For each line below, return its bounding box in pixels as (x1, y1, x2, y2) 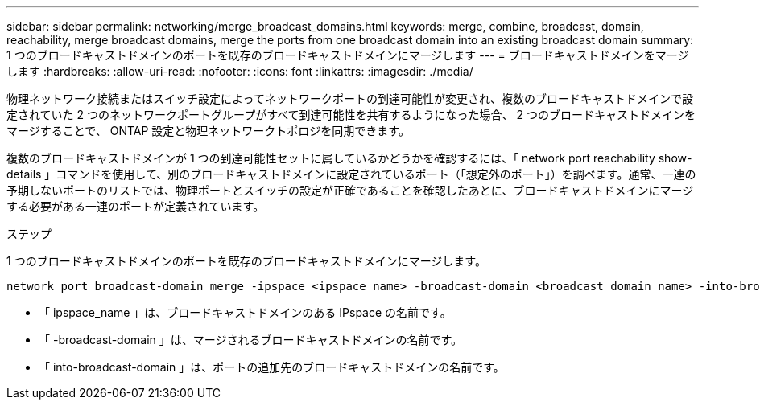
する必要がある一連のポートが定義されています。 (6, 199, 265, 213)
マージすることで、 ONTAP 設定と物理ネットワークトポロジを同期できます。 (6, 124, 410, 137)
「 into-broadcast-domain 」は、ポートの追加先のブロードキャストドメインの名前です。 (39, 360, 505, 374)
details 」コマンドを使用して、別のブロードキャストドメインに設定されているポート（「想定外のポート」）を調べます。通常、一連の (6, 167, 696, 181)
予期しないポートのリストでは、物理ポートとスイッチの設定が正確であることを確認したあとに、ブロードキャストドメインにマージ (6, 183, 694, 197)
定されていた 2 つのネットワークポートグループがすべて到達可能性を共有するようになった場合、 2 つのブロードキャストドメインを (6, 108, 696, 121)
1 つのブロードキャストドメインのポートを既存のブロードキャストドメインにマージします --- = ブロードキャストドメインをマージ (6, 48, 689, 62)
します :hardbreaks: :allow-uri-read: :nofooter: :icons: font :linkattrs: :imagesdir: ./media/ (6, 64, 473, 78)
